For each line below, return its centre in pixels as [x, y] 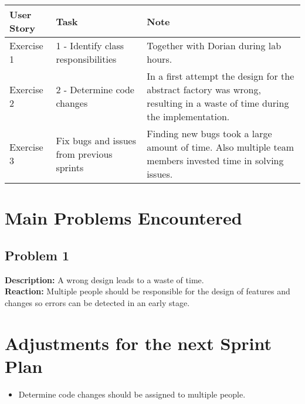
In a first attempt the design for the [221, 76]
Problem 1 [37, 255]
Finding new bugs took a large [209, 133]
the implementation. [188, 116]
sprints [70, 167]
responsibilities [86, 59]
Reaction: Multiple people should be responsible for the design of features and [148, 291]
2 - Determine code [95, 89]
